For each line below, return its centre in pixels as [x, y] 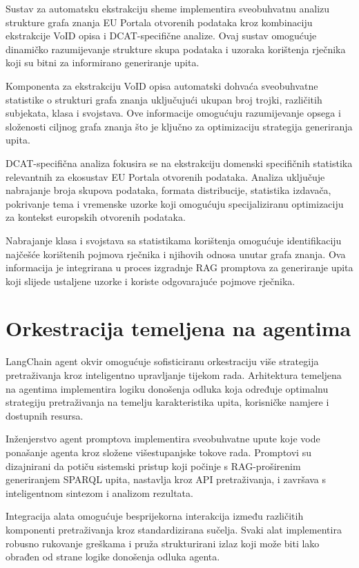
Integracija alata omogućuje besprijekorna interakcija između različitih [155, 516]
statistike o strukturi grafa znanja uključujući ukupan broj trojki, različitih [164, 99]
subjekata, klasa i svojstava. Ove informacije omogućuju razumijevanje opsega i [173, 113]
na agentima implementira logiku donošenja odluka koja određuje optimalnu [167, 388]
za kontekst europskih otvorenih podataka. [96, 217]
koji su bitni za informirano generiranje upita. [103, 62]
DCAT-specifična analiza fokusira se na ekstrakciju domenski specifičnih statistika [179, 163]
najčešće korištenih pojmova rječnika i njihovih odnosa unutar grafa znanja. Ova [176, 254]
